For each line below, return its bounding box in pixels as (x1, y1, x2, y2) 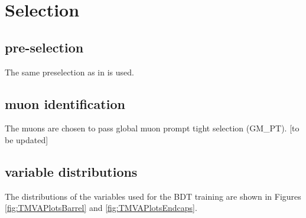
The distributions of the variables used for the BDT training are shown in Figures (5, 190, 301, 202)
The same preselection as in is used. (5, 65, 134, 78)
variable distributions (5, 162, 138, 180)
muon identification (5, 94, 125, 113)
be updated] (5, 133, 48, 146)
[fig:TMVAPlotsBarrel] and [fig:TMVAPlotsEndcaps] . (5, 202, 197, 214)
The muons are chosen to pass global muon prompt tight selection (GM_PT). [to (5, 122, 300, 134)
